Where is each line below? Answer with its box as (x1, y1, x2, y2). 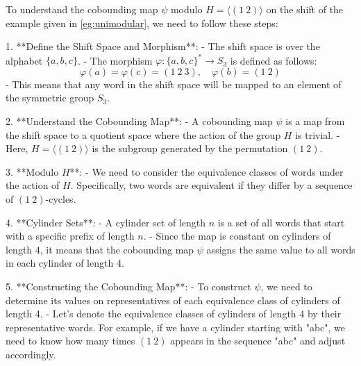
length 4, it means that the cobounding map (6, 242, 194, 256)
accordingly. (6, 347, 56, 361)
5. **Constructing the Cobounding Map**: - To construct (6, 279, 251, 293)
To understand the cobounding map (6, 2, 158, 16)
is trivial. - (295, 127, 340, 142)
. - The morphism (77, 53, 153, 67)
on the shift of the (266, 2, 344, 16)
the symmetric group (6, 90, 94, 105)
